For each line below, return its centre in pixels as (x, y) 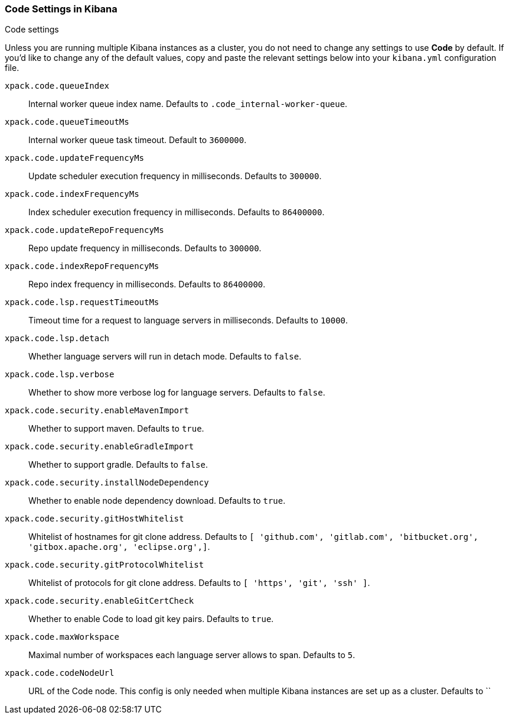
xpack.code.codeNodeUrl (60, 673)
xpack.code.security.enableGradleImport (99, 447)
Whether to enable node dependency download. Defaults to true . (157, 501)
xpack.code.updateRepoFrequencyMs (84, 230)
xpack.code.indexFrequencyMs (72, 194)
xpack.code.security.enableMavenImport (97, 411)
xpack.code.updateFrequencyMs (75, 158)
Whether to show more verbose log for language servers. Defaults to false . (177, 393)
